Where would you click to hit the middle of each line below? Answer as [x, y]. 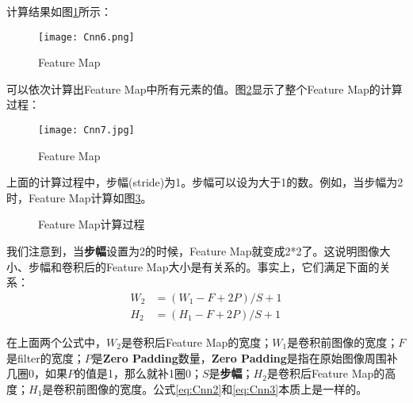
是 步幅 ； [231, 373]
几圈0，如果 [37, 373]
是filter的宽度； [46, 357]
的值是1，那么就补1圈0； [138, 373]
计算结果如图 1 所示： [59, 11]
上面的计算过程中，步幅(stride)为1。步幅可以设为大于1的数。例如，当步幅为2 [205, 182]
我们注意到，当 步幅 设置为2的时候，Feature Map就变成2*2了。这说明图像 [193, 251]
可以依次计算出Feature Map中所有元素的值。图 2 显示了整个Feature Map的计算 [205, 88]
